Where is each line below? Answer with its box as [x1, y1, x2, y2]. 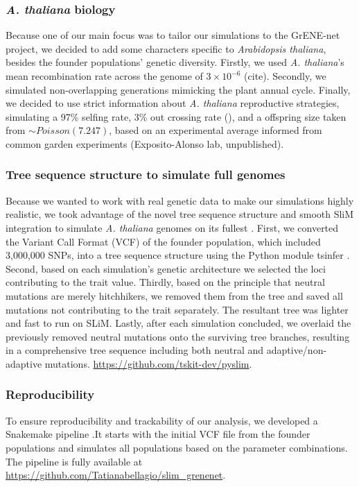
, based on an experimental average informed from [109, 123, 322, 137]
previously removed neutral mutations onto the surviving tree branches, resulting [6, 329, 350, 343]
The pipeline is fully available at [6, 454, 143, 468]
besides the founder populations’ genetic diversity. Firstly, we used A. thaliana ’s [6, 55, 344, 69]
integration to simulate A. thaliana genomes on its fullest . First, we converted [6, 220, 339, 234]
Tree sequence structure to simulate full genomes [6, 166, 286, 183]
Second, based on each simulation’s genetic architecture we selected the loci [6, 261, 326, 275]
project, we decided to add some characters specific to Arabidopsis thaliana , [6, 41, 326, 55]
